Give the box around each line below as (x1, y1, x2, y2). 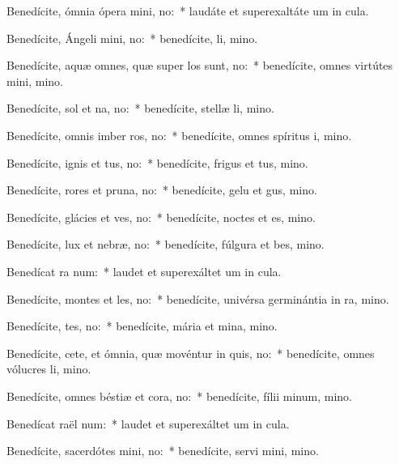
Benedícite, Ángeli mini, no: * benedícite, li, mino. (6, 29, 258, 46)
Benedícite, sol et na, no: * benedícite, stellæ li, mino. (6, 100, 274, 117)
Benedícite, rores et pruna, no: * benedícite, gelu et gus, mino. (6, 181, 317, 198)
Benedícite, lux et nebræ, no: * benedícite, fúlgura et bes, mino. (6, 236, 325, 253)
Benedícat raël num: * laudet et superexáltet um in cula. (6, 415, 290, 432)
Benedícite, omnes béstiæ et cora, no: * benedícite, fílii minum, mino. (6, 387, 352, 404)
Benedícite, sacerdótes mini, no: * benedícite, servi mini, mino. (6, 442, 319, 459)
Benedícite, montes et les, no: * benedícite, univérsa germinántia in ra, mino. (6, 290, 389, 307)
